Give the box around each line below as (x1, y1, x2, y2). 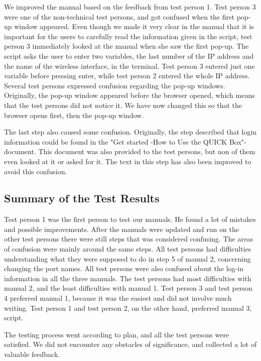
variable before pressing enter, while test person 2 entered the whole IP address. (4, 70, 250, 81)
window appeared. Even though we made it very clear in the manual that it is (14, 21, 254, 32)
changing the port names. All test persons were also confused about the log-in (4, 263, 243, 274)
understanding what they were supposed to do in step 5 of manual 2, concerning (4, 253, 251, 264)
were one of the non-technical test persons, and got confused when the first (4, 11, 234, 22)
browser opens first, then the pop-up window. (4, 109, 144, 120)
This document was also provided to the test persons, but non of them (38, 146, 255, 157)
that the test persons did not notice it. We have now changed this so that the (4, 99, 242, 110)
